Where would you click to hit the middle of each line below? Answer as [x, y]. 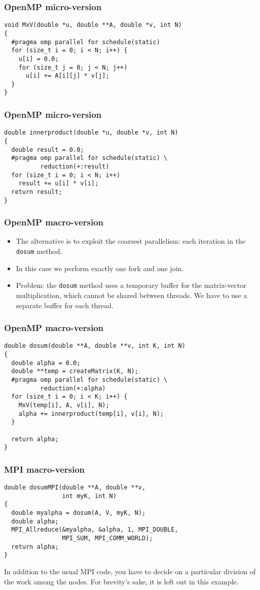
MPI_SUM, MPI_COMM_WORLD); [107, 538]
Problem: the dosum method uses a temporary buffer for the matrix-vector [131, 285]
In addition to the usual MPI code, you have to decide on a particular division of [130, 571]
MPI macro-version [45, 469]
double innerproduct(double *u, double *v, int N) [91, 133]
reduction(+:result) [75, 166]
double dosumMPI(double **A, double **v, [75, 488]
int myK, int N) [89, 496]
